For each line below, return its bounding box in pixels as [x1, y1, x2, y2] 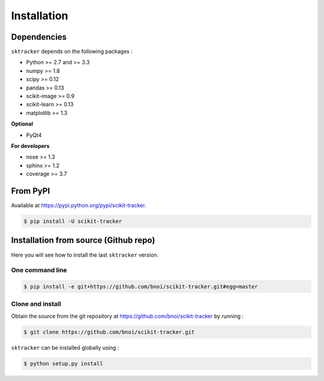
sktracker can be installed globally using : [11, 344, 119, 351]
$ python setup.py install [23, 360, 103, 367]
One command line [11, 266, 67, 275]
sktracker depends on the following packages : [11, 48, 133, 55]
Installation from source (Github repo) [11, 235, 155, 246]
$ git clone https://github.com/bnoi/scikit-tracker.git [23, 328, 195, 335]
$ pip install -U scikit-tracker [23, 218, 122, 225]
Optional [11, 120, 33, 127]
